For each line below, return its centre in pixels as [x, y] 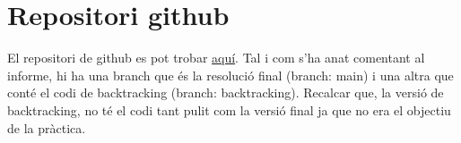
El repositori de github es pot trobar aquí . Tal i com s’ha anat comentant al [216, 58]
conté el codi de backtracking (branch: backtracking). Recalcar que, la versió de [226, 93]
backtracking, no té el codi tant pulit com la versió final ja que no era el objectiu [229, 109]
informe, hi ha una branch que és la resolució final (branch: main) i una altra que [230, 75]
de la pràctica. [47, 127]
